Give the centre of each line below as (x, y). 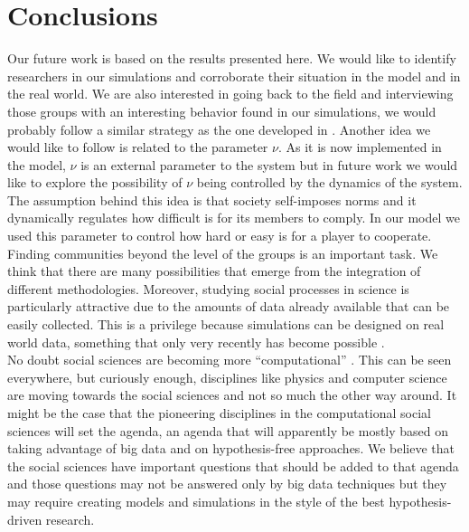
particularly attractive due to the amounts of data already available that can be (229, 306)
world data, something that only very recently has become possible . (196, 342)
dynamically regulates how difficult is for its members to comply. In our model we (234, 218)
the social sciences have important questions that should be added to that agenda (233, 465)
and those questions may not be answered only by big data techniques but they (227, 484)
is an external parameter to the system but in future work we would (269, 164)
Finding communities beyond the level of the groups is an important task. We (223, 253)
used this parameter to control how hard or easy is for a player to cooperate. (220, 236)
